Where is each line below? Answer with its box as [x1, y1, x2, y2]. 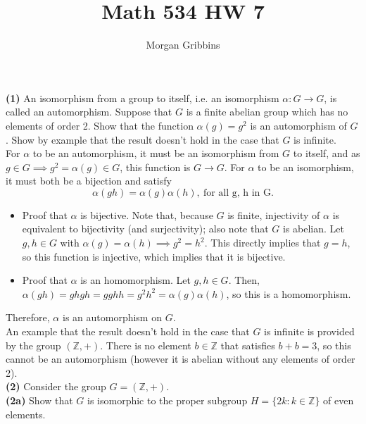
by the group [6, 337, 61, 352]
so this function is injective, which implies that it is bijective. [22, 249, 286, 263]
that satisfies [220, 337, 275, 352]
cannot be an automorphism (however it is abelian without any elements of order [6, 351, 355, 366]
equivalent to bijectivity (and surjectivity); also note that [22, 221, 269, 236]
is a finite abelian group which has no [186, 104, 348, 119]
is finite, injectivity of [227, 207, 320, 222]
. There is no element [100, 337, 191, 352]
